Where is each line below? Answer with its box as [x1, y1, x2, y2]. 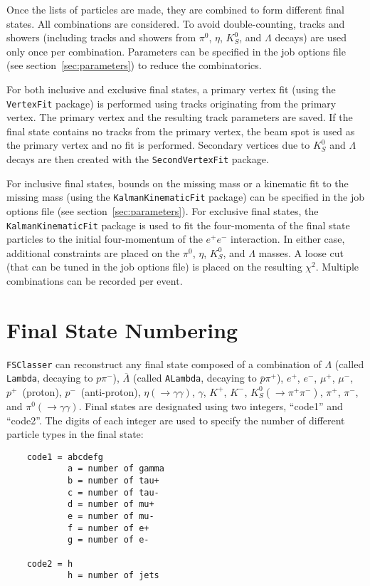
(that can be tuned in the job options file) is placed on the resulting [6, 259, 302, 274]
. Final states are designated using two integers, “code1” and [78, 398, 343, 413]
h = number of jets [67, 570, 159, 581]
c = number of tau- [67, 487, 159, 498]
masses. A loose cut [258, 245, 344, 260]
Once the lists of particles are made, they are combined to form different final [6, 2, 344, 16]
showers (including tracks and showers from [6, 30, 196, 45]
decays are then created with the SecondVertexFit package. [6, 152, 269, 166]
